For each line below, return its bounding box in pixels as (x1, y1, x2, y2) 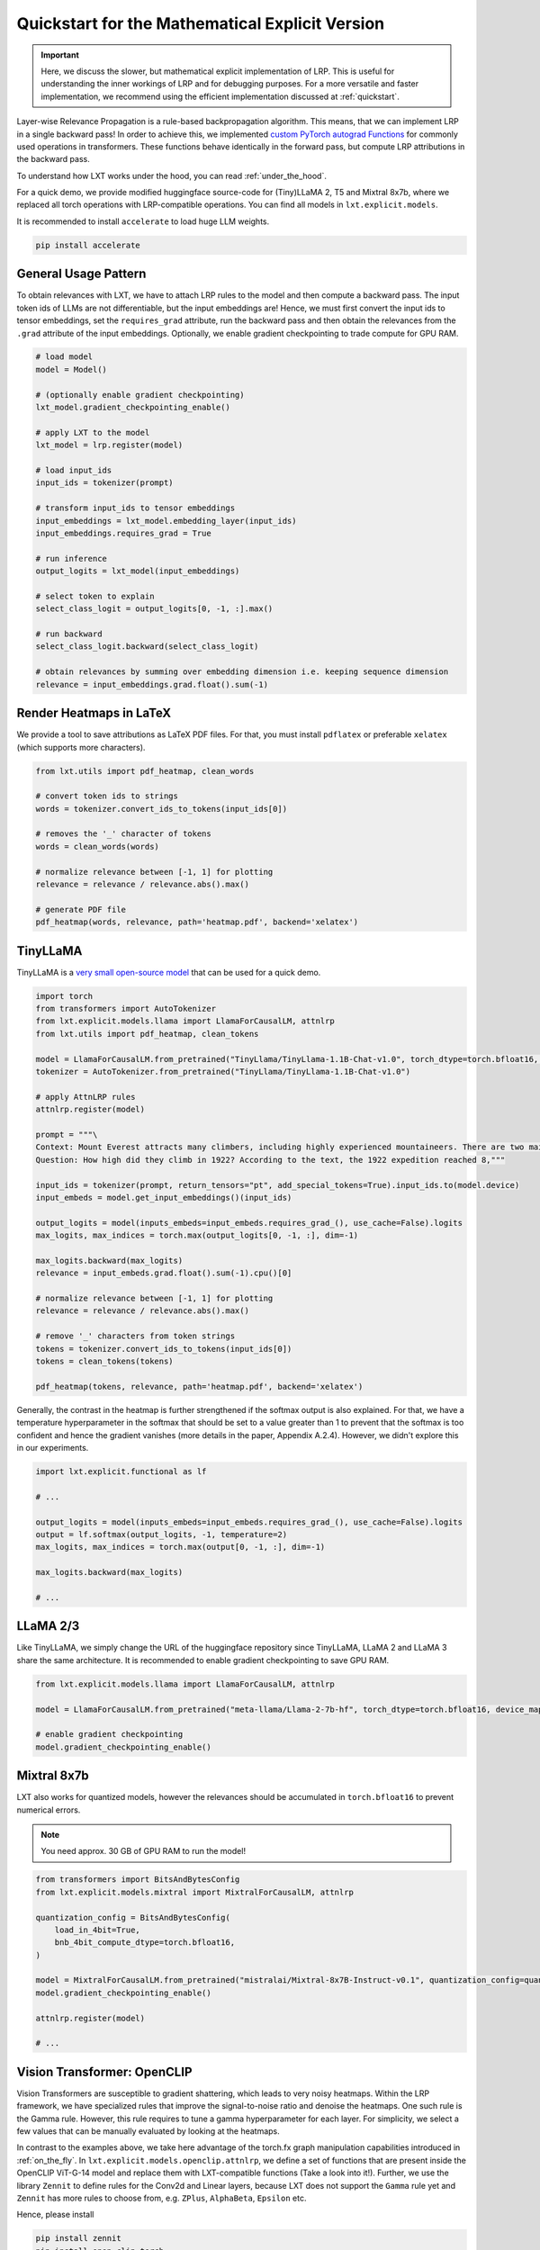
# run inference (35, 553, 108, 563)
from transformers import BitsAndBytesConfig (35, 1875, 240, 1885)
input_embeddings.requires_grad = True (35, 527, 211, 538)
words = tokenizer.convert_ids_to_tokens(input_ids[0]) (35, 804, 288, 814)
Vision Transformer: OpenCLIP (16, 2064, 193, 2079)
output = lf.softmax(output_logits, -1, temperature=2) (35, 1529, 288, 1539)
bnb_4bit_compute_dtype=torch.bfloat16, (54, 1938, 236, 1948)
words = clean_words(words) (35, 841, 159, 851)
